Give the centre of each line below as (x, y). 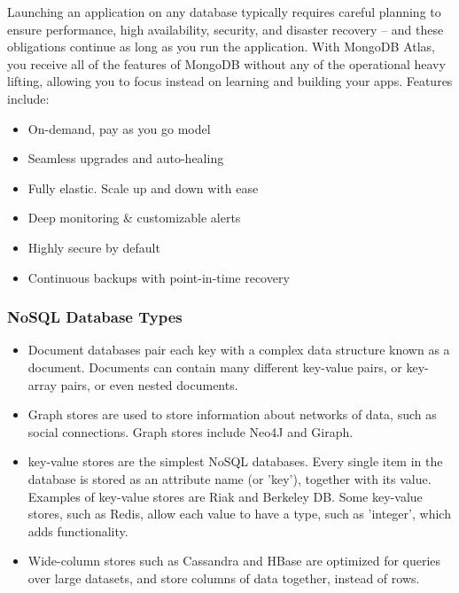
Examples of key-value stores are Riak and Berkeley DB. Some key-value (225, 496)
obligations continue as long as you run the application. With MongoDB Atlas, (221, 47)
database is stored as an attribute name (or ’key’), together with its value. (229, 478)
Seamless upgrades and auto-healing (126, 158)
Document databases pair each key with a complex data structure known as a (239, 350)
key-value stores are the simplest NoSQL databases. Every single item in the (235, 461)
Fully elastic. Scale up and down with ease (143, 187)
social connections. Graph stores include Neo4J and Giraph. (191, 431)
